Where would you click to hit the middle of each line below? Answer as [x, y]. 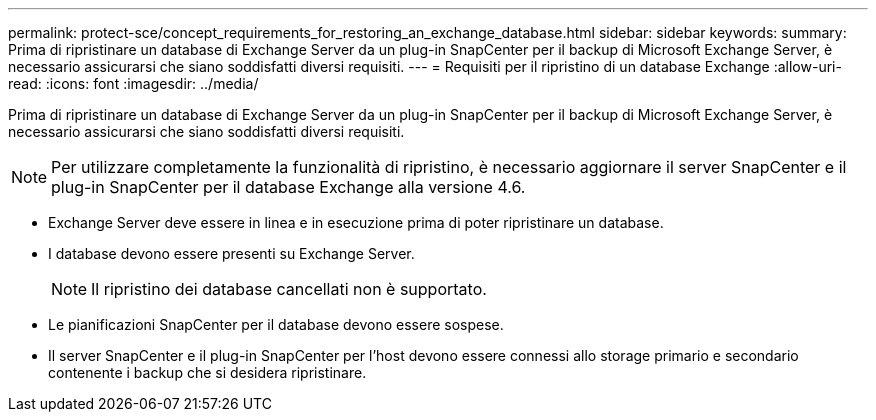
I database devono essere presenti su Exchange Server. [231, 253]
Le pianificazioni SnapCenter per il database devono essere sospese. [276, 324]
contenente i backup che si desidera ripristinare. [207, 372]
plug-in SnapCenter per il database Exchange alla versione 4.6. [288, 187]
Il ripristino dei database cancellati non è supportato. [289, 289]
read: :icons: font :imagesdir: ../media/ [133, 83]
